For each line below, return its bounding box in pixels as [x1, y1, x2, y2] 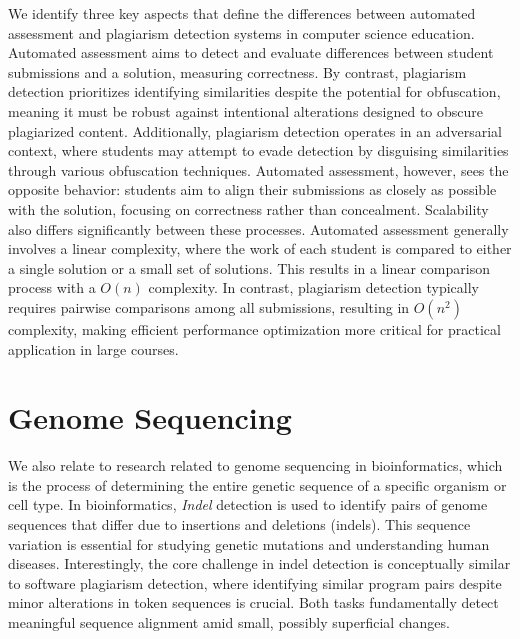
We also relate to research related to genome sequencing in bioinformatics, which [8, 455, 503, 476]
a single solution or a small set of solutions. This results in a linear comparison [8, 257, 490, 278]
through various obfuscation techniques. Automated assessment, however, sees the [8, 159, 509, 180]
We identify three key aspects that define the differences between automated [8, 3, 476, 23]
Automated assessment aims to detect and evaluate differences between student [8, 42, 494, 63]
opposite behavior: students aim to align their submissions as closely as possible [8, 179, 497, 200]
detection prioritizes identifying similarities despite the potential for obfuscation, [8, 81, 501, 102]
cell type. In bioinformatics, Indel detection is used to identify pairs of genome [8, 494, 488, 515]
